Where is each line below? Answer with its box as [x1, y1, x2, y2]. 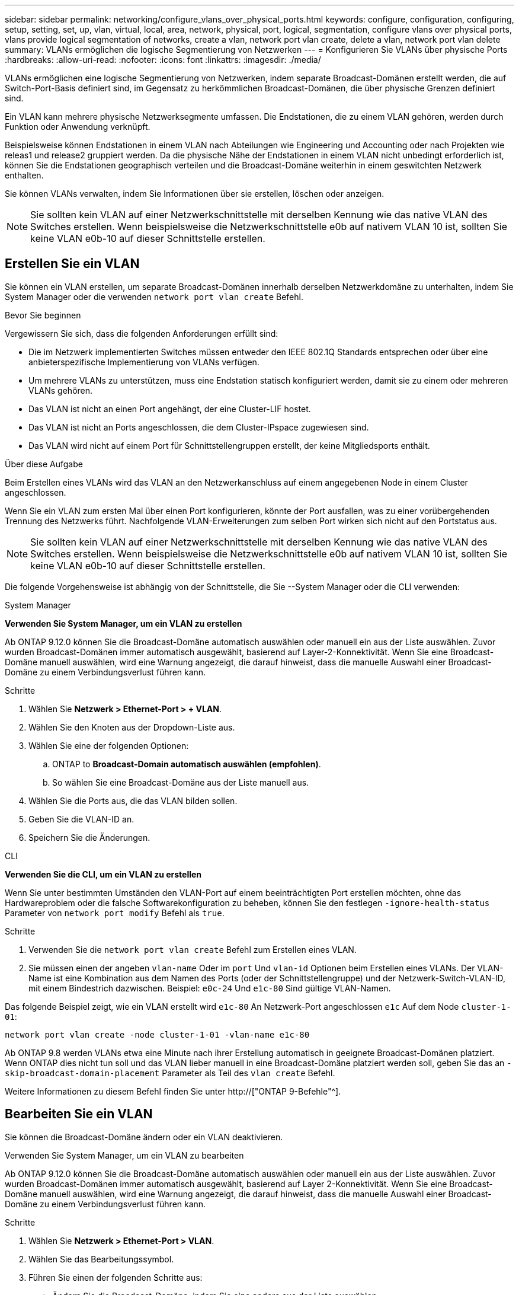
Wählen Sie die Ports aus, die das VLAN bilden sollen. [28, 795, 238, 806]
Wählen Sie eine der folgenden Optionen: [28, 740, 189, 751]
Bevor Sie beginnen [5, 310, 81, 320]
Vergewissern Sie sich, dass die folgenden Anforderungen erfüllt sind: [5, 328, 278, 339]
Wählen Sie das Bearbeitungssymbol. [28, 1253, 174, 1264]
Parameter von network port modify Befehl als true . [5, 907, 225, 918]
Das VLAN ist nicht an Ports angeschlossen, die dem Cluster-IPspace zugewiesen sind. [28, 422, 369, 432]
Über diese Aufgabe [5, 458, 83, 469]
